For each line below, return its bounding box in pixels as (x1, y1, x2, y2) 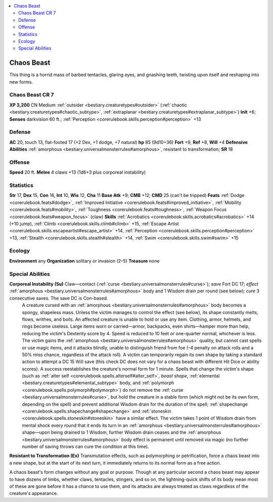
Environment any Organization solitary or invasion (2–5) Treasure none (9, 258, 160, 264)
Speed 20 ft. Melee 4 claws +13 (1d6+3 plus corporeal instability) (9, 169, 146, 175)
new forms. (9, 79, 33, 85)
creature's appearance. (9, 490, 58, 496)
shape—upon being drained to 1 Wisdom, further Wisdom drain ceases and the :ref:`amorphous (22, 429, 221, 435)
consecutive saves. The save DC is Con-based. (9, 295, 108, 301)
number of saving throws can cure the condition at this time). (22, 443, 149, 449)
